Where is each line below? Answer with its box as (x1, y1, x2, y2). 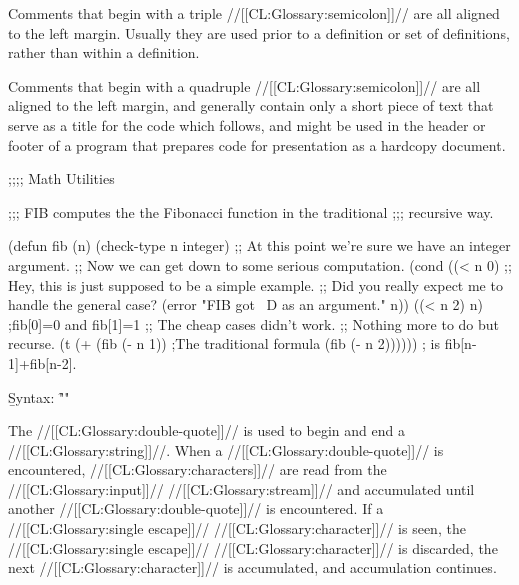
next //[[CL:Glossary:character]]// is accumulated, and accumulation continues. (8, 557, 497, 578)
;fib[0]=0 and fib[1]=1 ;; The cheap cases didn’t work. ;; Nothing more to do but (8, 313, 500, 334)
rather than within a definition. (8, 42, 200, 63)
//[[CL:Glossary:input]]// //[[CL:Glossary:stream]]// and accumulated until (8, 478, 475, 499)
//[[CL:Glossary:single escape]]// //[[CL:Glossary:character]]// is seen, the (8, 518, 466, 539)
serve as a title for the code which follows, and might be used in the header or (8, 114, 486, 135)
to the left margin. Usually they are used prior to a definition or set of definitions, (8, 22, 510, 43)
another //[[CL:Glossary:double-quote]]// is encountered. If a (8, 498, 384, 519)
